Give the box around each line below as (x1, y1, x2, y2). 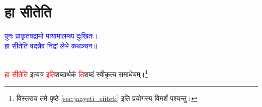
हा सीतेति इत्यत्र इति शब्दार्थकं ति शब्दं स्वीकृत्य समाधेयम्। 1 (5, 67, 148, 79)
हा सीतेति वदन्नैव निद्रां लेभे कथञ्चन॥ (5, 40, 97, 50)
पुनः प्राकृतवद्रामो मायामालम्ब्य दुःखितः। (5, 30, 99, 41)
